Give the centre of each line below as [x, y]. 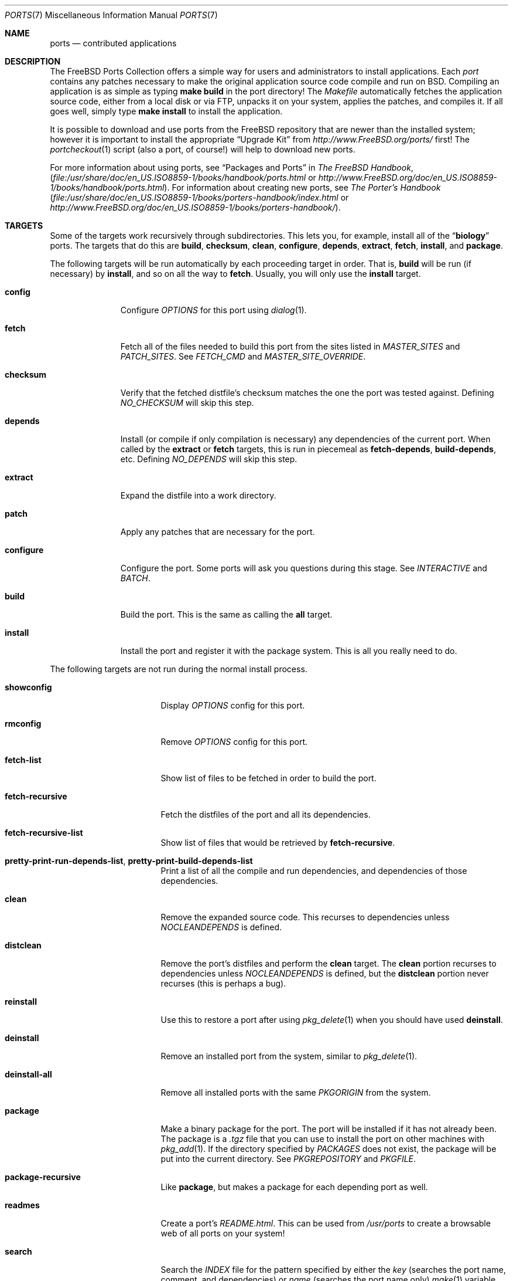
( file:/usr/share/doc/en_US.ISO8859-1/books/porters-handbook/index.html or [199, 197]
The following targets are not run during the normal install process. [179, 669]
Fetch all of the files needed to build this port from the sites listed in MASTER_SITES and [290, 346]
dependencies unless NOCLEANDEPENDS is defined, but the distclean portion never [325, 973]
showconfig [28, 687]
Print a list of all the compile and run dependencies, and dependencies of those [314, 871]
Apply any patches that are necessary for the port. [218, 532]
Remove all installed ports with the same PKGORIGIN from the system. [296, 1092]
